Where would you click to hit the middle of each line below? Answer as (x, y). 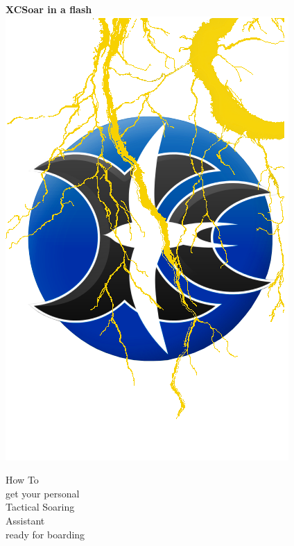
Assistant (25, 520)
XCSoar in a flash (49, 9)
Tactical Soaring (40, 507)
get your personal (43, 493)
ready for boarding (45, 534)
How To (22, 480)
